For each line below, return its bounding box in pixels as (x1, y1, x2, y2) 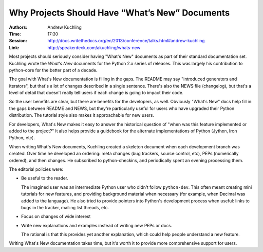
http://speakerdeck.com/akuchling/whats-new (47, 44, 141, 51)
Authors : (9, 24, 28, 30)
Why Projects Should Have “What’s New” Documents (9, 7, 230, 18)
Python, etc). (9, 135, 35, 141)
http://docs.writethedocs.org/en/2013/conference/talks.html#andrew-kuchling (47, 38, 205, 44)
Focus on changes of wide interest (21, 214, 91, 219)
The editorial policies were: (9, 166, 63, 172)
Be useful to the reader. (21, 175, 68, 181)
